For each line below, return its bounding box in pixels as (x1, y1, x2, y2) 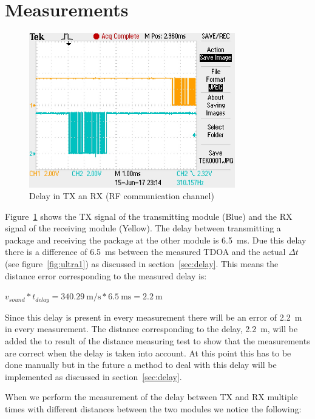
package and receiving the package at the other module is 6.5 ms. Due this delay (5, 233, 307, 246)
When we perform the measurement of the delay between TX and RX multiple (5, 390, 298, 403)
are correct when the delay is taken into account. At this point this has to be (5, 346, 291, 359)
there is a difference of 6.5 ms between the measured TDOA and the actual (5, 245, 286, 258)
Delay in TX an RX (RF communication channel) (29, 189, 214, 202)
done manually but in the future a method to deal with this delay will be (5, 358, 277, 371)
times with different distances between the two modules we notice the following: (5, 402, 302, 415)
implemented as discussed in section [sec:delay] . (5, 370, 182, 383)
